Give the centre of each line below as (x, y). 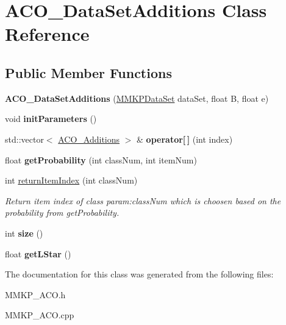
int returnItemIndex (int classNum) (71, 180)
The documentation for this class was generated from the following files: (139, 274)
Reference (47, 34)
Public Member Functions (88, 72)
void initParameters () (51, 119)
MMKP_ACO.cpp (40, 315)
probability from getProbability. (62, 212)
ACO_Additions (89, 139)
